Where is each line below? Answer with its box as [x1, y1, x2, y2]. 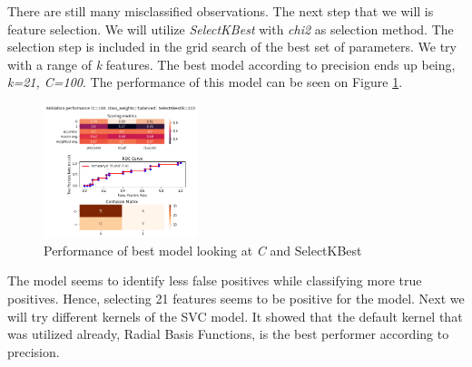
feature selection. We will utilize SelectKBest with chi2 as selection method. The [7, 19, 454, 38]
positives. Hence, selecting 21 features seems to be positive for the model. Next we [7, 288, 465, 307]
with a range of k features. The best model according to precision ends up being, [7, 54, 456, 73]
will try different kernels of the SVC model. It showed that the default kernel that [7, 306, 463, 325]
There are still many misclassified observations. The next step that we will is [7, 2, 434, 20]
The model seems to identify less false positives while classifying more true [7, 271, 422, 290]
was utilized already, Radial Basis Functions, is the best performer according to [7, 324, 449, 343]
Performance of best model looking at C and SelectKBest [44, 240, 362, 259]
